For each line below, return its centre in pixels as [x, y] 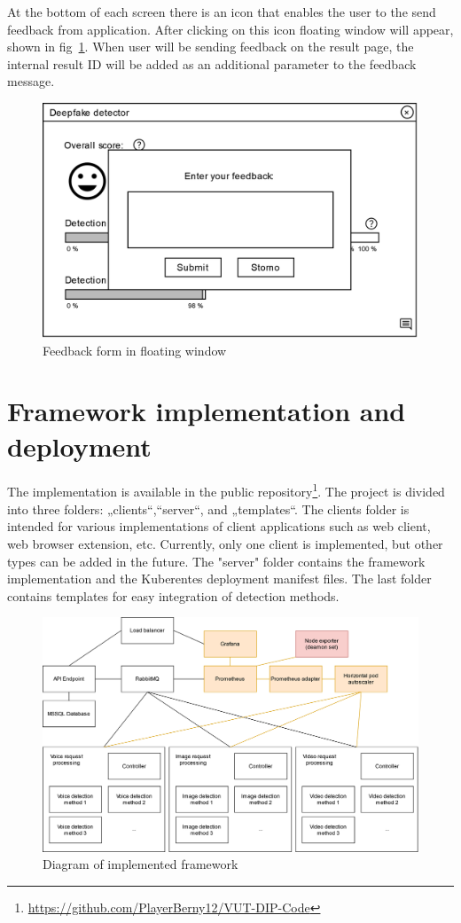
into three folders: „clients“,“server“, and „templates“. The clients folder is [208, 508]
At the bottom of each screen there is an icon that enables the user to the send [222, 12]
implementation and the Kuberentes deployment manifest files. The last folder [219, 579]
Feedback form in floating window [135, 350]
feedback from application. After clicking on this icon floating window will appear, [230, 29]
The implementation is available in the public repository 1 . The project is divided [226, 490]
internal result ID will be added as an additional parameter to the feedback [212, 63]
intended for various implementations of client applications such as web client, [219, 526]
